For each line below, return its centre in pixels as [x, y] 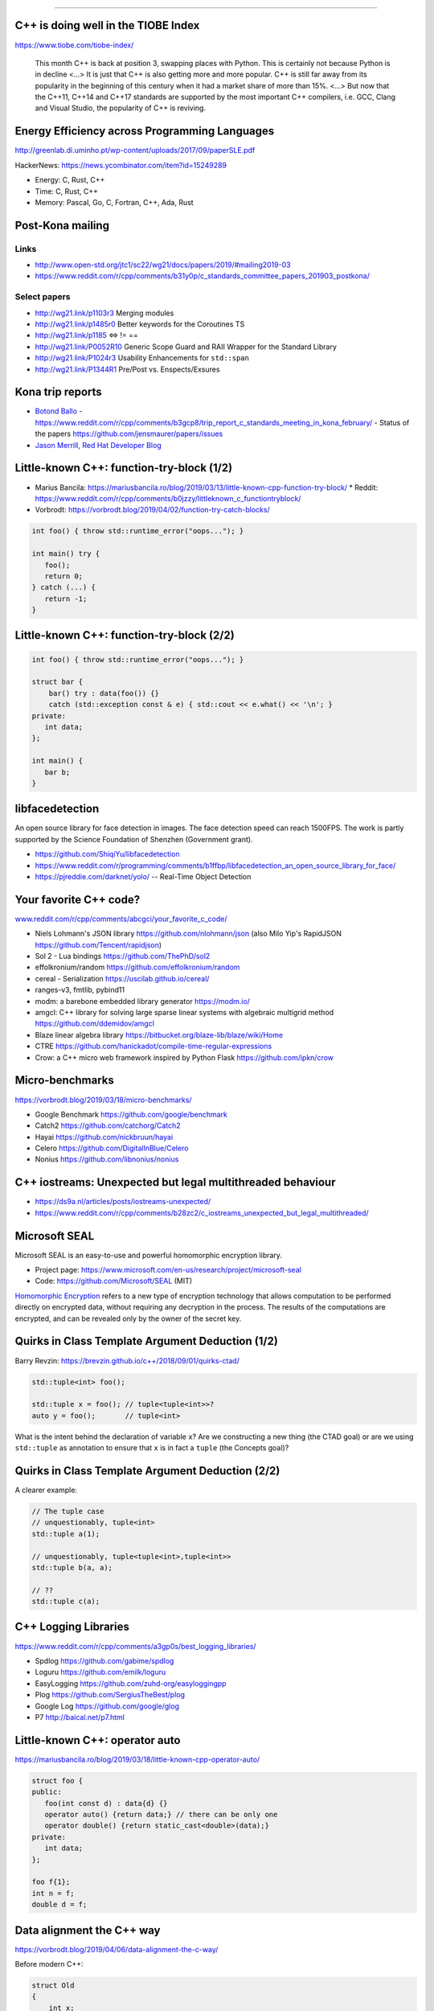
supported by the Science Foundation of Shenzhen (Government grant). [134, 839]
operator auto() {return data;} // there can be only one [161, 1814]
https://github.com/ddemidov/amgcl [94, 1024]
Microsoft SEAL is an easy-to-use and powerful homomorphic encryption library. [149, 1255]
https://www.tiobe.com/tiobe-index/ [74, 45]
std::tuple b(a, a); [72, 1567]
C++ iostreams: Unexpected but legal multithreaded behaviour [175, 1182]
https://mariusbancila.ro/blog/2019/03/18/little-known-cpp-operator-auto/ [137, 1759]
